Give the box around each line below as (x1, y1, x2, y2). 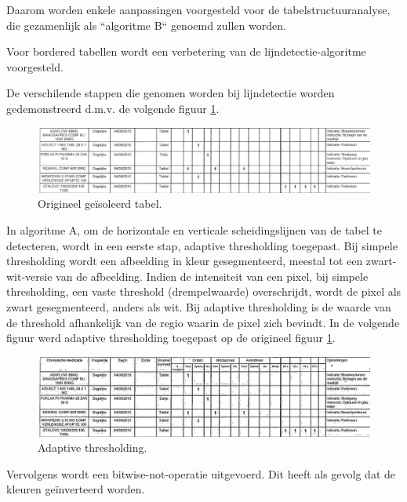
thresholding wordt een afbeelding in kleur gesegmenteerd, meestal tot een (6, 253, 363, 269)
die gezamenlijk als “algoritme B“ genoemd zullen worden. (6, 16, 286, 33)
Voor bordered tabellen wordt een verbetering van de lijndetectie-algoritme (6, 43, 366, 60)
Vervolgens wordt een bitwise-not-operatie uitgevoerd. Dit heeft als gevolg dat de (6, 465, 396, 482)
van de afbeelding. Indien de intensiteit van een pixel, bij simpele (56, 267, 369, 284)
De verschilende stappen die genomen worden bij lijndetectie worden (6, 85, 335, 101)
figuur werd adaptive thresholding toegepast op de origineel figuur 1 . (6, 329, 336, 346)
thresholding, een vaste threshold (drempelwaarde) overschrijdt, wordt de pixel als (6, 283, 402, 300)
